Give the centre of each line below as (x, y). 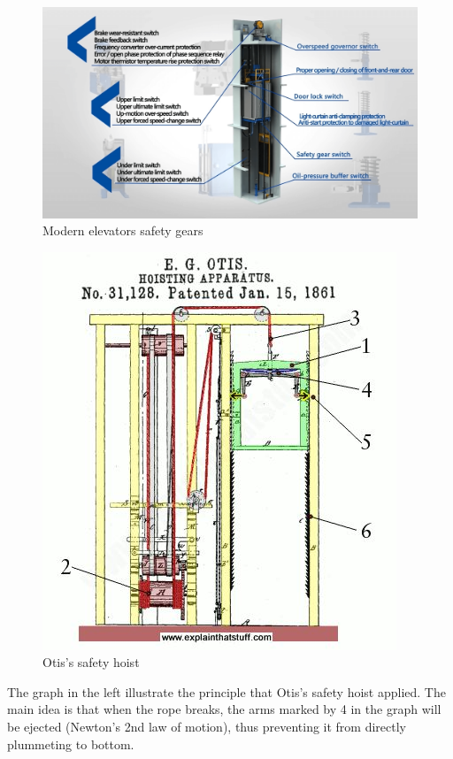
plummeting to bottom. (71, 744)
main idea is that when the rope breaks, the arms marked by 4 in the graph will (224, 709)
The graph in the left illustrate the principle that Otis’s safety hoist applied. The (226, 691)
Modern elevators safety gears (123, 230)
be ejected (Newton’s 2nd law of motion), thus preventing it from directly (207, 727)
